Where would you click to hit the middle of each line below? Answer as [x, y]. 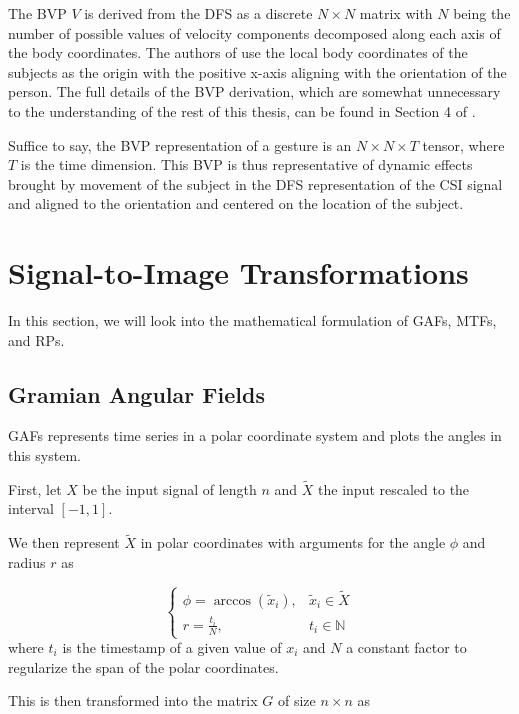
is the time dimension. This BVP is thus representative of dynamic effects [246, 164]
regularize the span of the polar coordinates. [143, 666]
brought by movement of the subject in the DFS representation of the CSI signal [255, 183]
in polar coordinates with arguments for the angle [293, 542]
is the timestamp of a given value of [172, 647]
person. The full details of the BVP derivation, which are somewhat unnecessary [254, 91]
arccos [232, 600]
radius [27, 561]
